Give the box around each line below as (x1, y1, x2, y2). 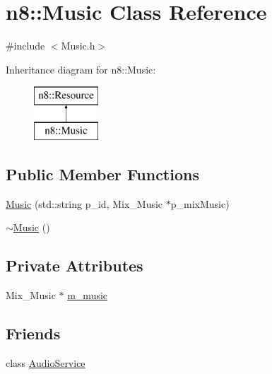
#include (6, 38, 45, 53)
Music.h (61, 38, 95, 53)
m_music (67, 288, 108, 303)
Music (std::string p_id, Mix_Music (6, 196, 163, 211)
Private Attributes (6, 255, 143, 276)
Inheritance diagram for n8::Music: (6, 62, 156, 76)
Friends (6, 322, 61, 344)
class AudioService (6, 355, 85, 370)
